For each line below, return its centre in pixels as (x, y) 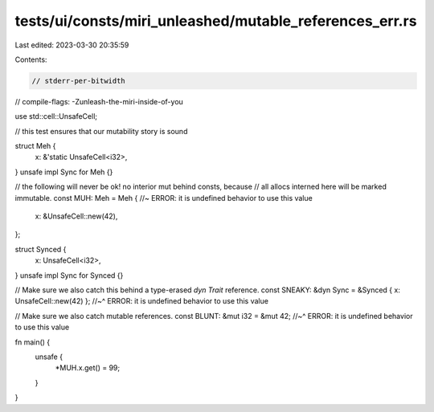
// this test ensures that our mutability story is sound (101, 131)
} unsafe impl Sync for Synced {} (69, 275)
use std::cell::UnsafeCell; (56, 116)
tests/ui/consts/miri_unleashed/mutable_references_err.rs (216, 21)
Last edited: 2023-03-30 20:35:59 (72, 45)
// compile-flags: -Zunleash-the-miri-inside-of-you (99, 101)
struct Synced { (41, 249)
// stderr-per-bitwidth (79, 81)
